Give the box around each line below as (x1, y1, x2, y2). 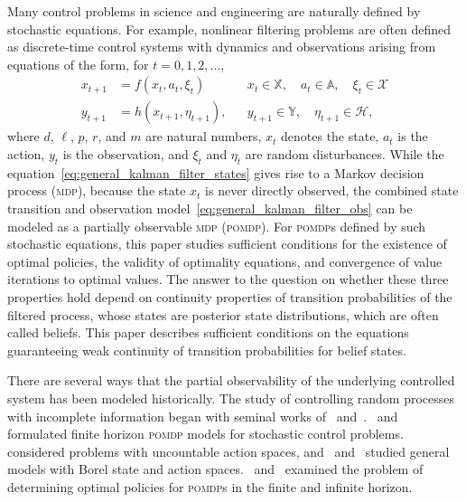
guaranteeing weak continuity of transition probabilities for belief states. (7, 340, 406, 359)
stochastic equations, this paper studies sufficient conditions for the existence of (7, 234, 447, 253)
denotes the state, (281, 127, 379, 146)
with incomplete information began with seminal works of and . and (7, 406, 398, 425)
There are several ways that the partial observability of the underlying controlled (7, 371, 455, 390)
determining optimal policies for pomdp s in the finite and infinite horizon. (7, 477, 413, 496)
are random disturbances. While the (245, 145, 444, 164)
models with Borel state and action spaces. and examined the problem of (7, 459, 424, 478)
